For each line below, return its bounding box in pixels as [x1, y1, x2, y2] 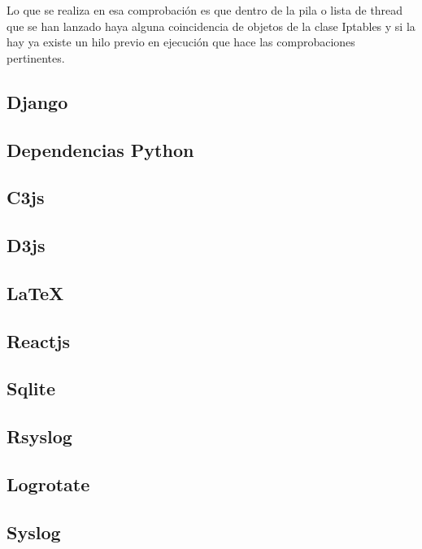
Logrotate [7, 472, 90, 497]
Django [7, 89, 68, 114]
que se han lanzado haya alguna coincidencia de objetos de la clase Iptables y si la [7, 17, 415, 34]
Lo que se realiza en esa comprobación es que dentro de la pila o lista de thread [7, 2, 403, 18]
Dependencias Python [7, 137, 194, 162]
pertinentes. [7, 49, 65, 66]
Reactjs [7, 328, 70, 353]
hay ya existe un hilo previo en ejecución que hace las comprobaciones [7, 33, 355, 50]
